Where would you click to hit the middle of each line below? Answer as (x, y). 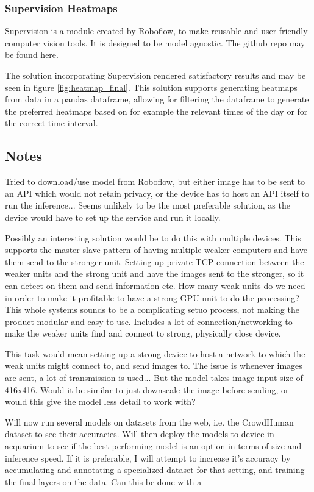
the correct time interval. (52, 123)
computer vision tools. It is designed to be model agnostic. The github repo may (155, 42)
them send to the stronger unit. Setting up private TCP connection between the (155, 261)
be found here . (32, 55)
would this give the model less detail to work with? (100, 401)
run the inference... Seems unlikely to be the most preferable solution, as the (148, 205)
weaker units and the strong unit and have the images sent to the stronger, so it (155, 273)
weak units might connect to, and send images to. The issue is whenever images (154, 365)
